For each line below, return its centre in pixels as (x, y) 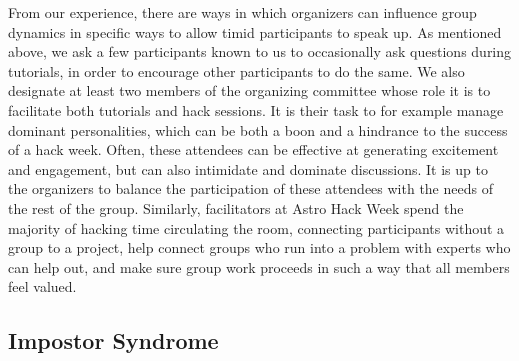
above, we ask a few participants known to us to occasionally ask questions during (260, 51)
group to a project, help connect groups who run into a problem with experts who (259, 247)
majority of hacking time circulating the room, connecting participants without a (256, 227)
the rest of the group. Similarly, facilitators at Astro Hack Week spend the (236, 207)
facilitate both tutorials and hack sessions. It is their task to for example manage (256, 109)
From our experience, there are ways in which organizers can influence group (242, 12)
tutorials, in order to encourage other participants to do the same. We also (236, 70)
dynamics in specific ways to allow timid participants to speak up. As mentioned (255, 31)
